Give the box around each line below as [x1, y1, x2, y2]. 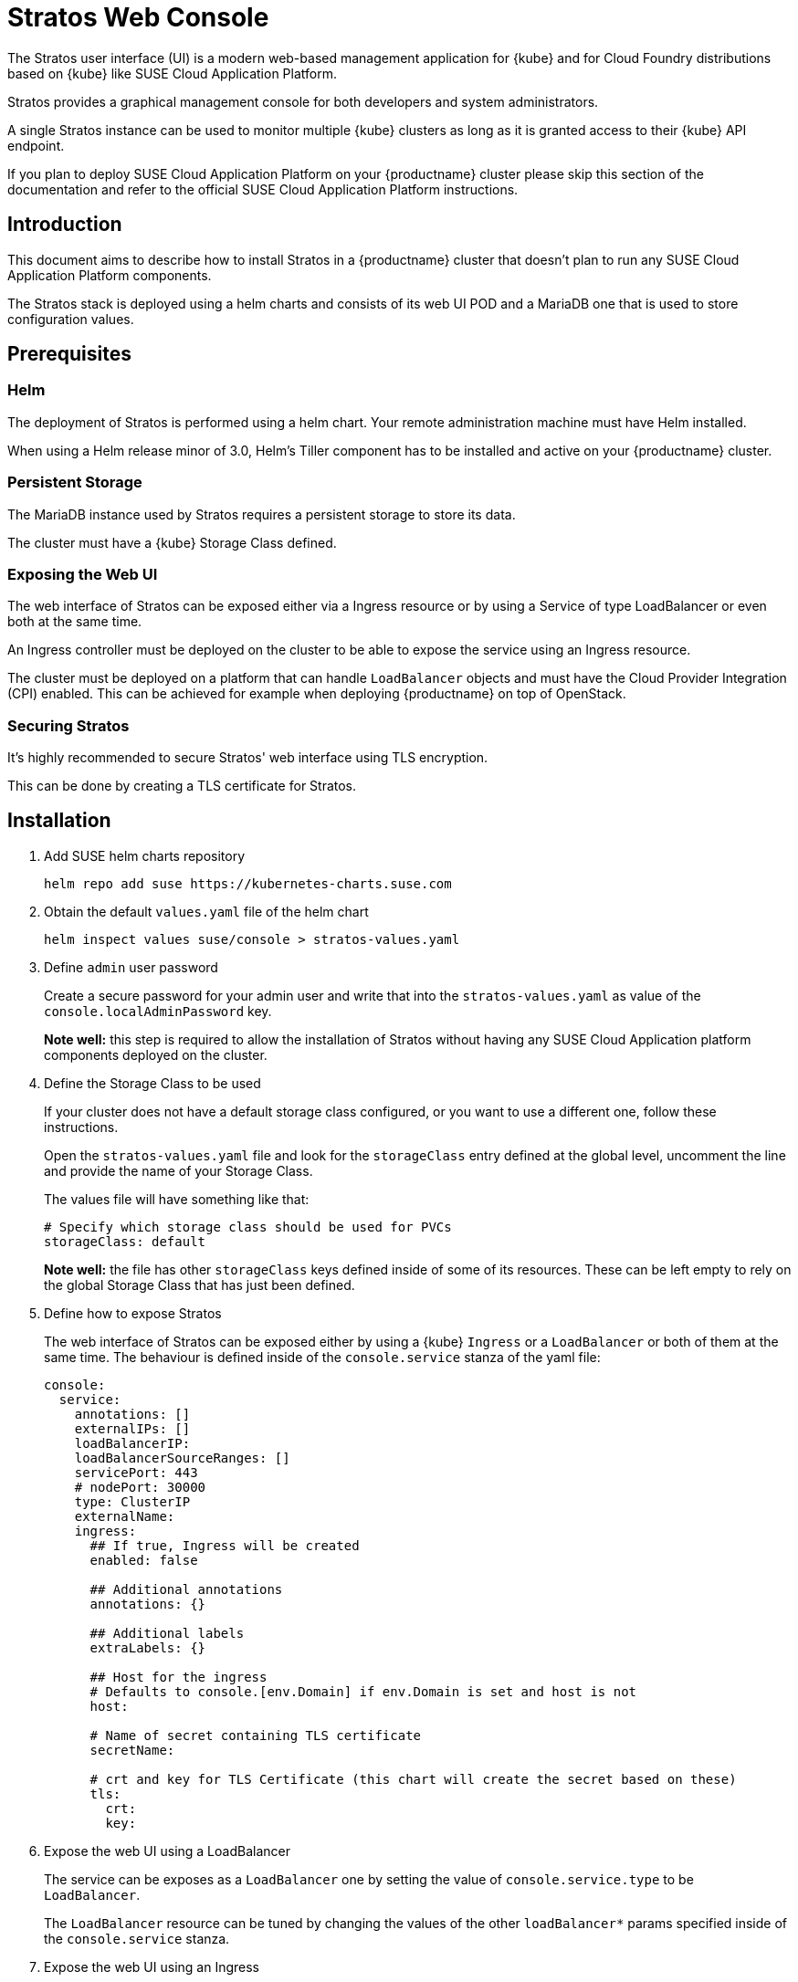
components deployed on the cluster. [44, 1046, 268, 1063]
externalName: [74, 1508, 175, 1524]
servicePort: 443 [74, 1464, 198, 1480]
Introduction [7, 213, 122, 236]
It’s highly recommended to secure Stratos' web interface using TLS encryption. [7, 750, 488, 766]
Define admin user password [44, 959, 218, 975]
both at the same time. [7, 613, 142, 630]
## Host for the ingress [89, 1669, 268, 1684]
